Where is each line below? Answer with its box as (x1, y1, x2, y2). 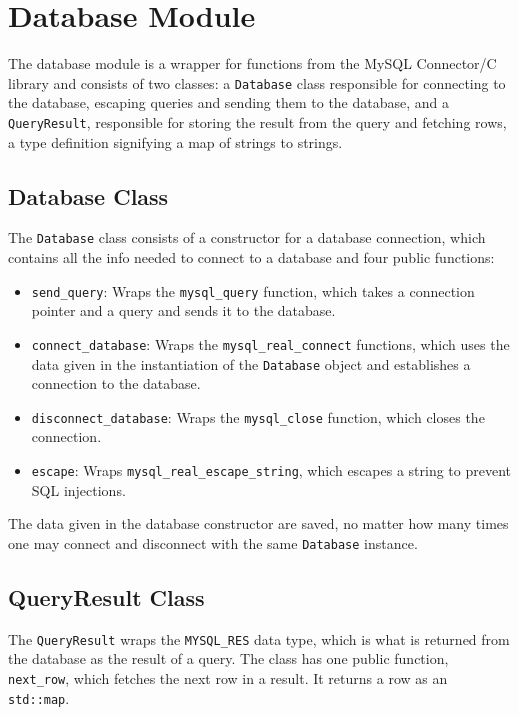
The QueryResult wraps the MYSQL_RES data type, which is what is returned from (8, 628, 510, 649)
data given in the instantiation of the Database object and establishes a (31, 353, 471, 374)
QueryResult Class (8, 581, 205, 612)
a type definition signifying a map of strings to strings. (8, 131, 343, 152)
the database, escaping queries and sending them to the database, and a (8, 92, 450, 113)
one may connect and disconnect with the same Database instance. (8, 532, 418, 553)
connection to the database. (31, 373, 201, 394)
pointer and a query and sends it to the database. (31, 300, 336, 321)
